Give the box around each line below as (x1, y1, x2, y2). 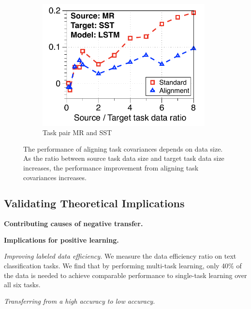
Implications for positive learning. (4, 234, 119, 245)
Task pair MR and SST (43, 127, 112, 138)
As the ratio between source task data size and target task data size (23, 153, 224, 163)
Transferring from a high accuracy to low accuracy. (4, 295, 155, 306)
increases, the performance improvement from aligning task (23, 162, 199, 172)
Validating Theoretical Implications (4, 196, 185, 211)
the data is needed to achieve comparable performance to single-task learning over (4, 270, 247, 280)
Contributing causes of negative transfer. (4, 218, 143, 229)
